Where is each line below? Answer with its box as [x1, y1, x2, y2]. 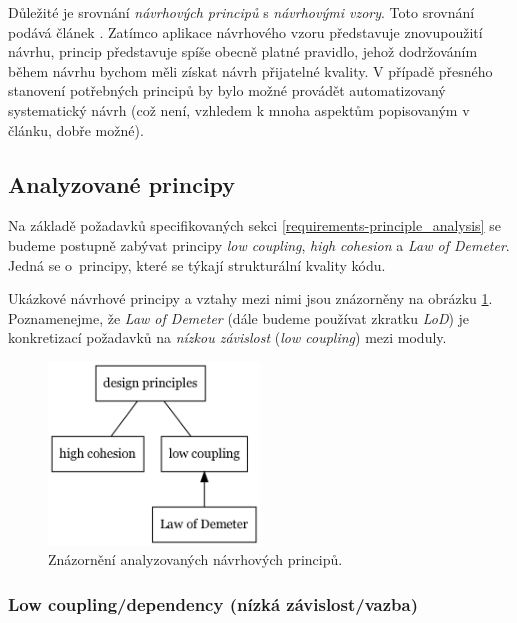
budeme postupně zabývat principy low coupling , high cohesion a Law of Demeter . [8, 234, 510, 255]
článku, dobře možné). [8, 119, 144, 140]
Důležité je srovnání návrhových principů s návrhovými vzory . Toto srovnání [8, 2, 475, 22]
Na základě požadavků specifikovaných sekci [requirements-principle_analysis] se [8, 215, 501, 236]
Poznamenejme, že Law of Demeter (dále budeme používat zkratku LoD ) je [8, 307, 470, 328]
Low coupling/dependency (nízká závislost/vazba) [8, 591, 418, 616]
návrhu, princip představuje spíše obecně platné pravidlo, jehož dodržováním [8, 41, 478, 62]
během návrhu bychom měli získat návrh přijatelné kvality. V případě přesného [8, 60, 493, 81]
